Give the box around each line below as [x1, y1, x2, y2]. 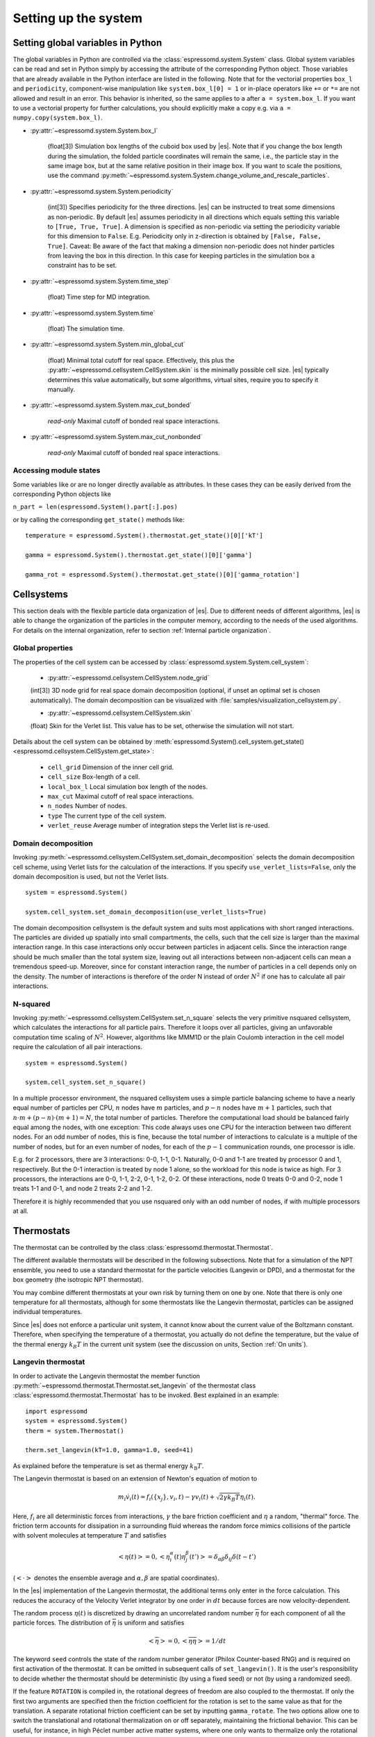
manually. [47, 386, 76, 393]
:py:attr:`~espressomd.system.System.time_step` [30, 277, 171, 285]
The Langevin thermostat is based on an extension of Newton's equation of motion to [12, 1474, 258, 1483]
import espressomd [25, 1407, 88, 1415]
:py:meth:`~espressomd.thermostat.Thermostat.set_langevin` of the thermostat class [12, 1381, 256, 1390]
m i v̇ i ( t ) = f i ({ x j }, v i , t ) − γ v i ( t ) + [117, 1493, 215, 1503]
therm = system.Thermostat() [25, 1426, 124, 1435]
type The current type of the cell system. [47, 812, 167, 820]
